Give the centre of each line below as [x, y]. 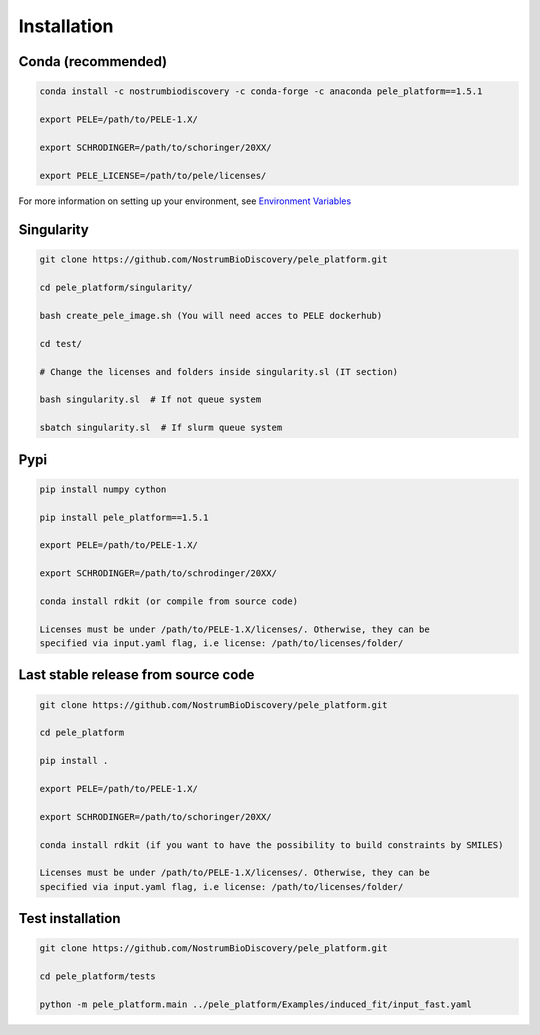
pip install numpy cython [103, 489]
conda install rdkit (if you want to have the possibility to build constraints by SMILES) [271, 844]
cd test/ [61, 343]
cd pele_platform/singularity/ [116, 288]
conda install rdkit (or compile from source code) [169, 601]
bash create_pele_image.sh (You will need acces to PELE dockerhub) [211, 316]
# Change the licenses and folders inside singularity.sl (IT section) [219, 371]
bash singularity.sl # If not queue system [150, 399]
